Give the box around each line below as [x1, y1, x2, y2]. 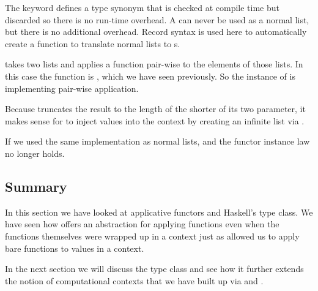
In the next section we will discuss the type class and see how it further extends [5, 262, 304, 275]
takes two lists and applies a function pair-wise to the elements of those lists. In [5, 58, 303, 70]
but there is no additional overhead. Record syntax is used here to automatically [5, 25, 307, 38]
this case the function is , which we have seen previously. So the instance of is [5, 69, 295, 82]
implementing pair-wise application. [5, 81, 139, 94]
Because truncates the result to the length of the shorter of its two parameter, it [5, 102, 306, 115]
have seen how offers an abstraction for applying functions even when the [5, 217, 279, 230]
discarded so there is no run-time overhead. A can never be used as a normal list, [5, 13, 309, 26]
